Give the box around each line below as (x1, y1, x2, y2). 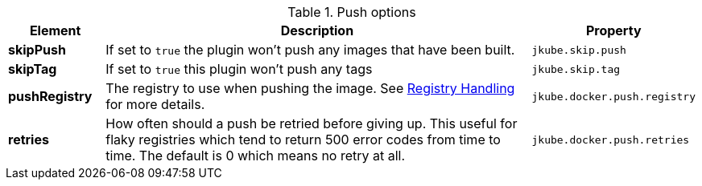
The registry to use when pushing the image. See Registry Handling (105, 80, 515, 96)
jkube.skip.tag (531, 63, 621, 75)
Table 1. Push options (287, 4, 416, 20)
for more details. (105, 96, 205, 112)
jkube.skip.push (531, 43, 626, 56)
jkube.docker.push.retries (531, 133, 690, 146)
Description (280, 22, 354, 38)
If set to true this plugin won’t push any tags (105, 61, 373, 77)
